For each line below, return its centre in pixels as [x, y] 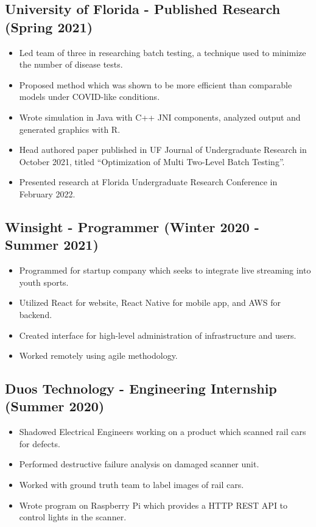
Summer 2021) [52, 245]
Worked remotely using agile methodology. [98, 355]
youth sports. [44, 282]
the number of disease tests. [71, 64]
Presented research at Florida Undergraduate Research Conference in [148, 182]
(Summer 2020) [55, 406]
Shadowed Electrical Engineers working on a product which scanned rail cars [163, 432]
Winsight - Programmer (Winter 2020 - [132, 226]
